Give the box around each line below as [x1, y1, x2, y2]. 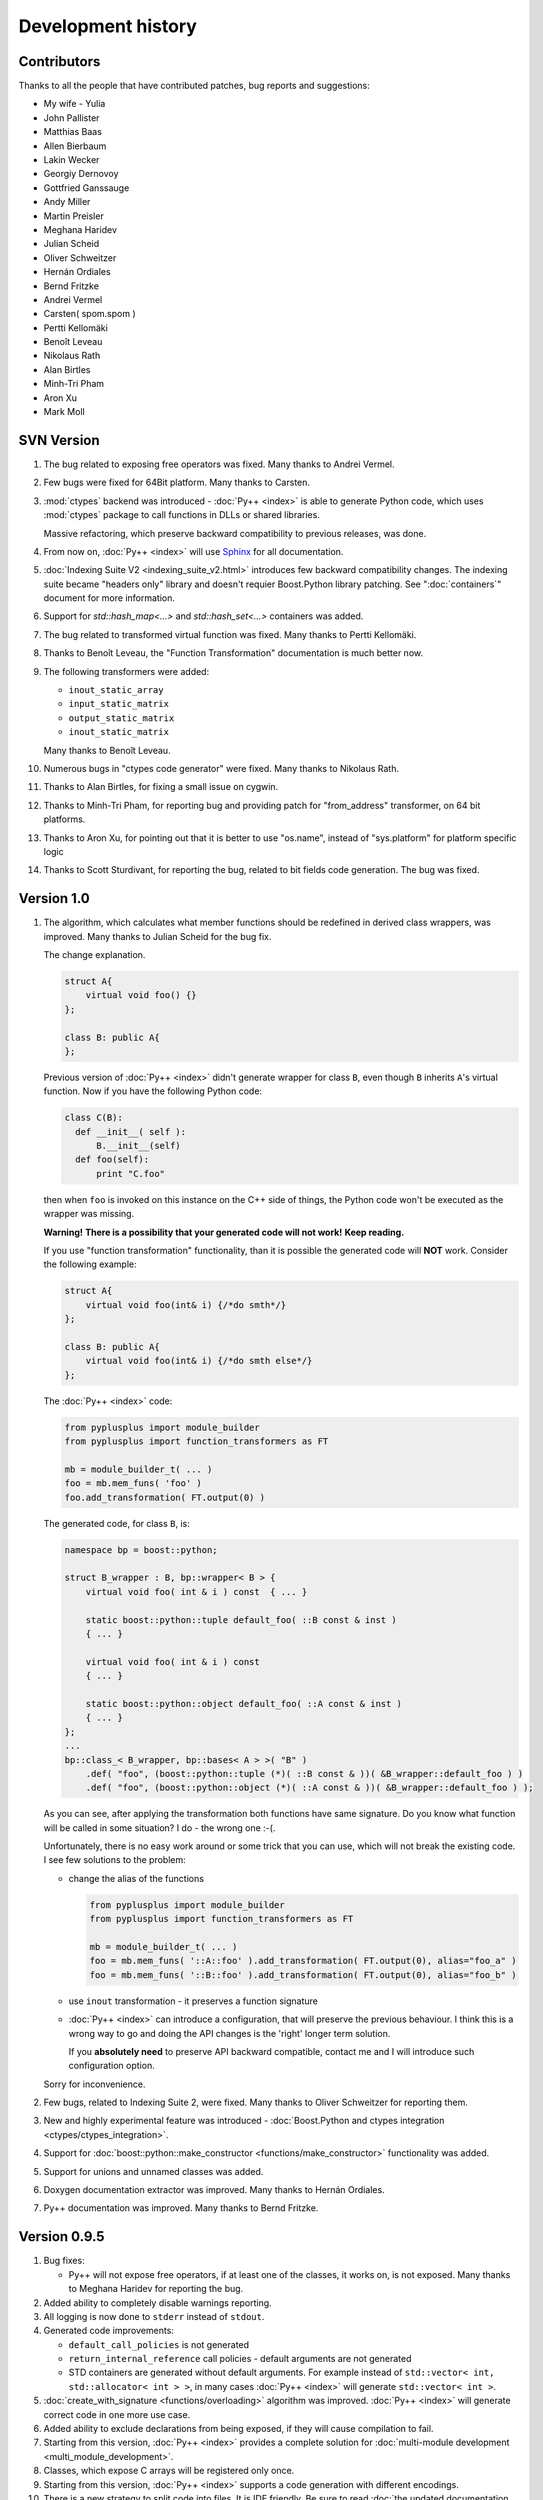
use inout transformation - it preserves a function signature [68, 1995, 319, 2007]
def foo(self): [75, 1154, 150, 1165]
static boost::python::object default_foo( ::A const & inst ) [85, 1698, 403, 1709]
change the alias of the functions [68, 1872, 205, 1884]
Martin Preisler [43, 210, 104, 222]
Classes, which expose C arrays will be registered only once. [43, 2465, 295, 2477]
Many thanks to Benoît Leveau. [43, 744, 171, 756]
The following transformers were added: [43, 665, 210, 677]
